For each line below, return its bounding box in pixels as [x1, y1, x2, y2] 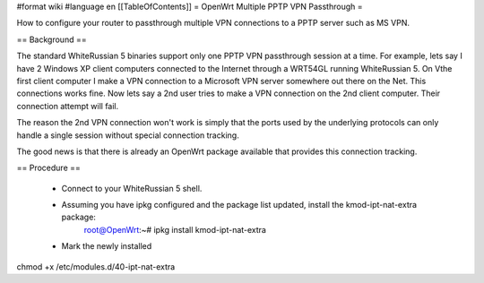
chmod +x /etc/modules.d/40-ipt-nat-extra [16, 261, 176, 272]
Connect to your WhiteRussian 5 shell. [61, 183, 203, 193]
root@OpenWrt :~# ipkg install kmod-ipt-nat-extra [83, 224, 266, 235]
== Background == [16, 34, 87, 45]
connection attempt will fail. [16, 100, 119, 111]
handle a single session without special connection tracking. [16, 130, 239, 141]
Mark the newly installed [61, 241, 152, 252]
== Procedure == [16, 162, 81, 174]
